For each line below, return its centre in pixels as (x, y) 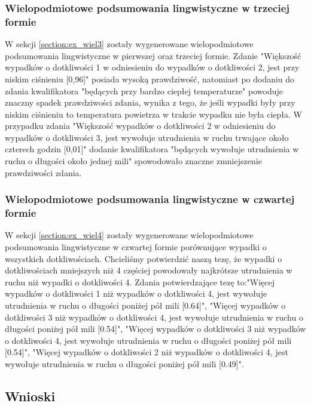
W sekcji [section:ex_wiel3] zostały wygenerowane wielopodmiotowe (129, 44)
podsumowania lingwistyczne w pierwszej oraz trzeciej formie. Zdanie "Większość (153, 55)
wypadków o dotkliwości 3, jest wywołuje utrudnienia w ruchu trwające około (147, 137)
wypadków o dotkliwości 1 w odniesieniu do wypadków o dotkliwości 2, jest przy (152, 67)
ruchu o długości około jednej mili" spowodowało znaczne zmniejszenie (133, 161)
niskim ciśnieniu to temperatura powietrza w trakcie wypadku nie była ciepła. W (153, 114)
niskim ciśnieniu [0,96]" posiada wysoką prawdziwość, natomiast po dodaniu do (150, 79)
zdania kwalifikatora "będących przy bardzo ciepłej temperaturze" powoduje (144, 90)
